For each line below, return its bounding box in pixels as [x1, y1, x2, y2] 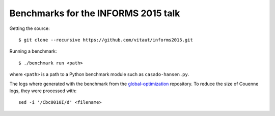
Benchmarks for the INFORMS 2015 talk [9, 8, 180, 19]
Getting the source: [9, 25, 50, 31]
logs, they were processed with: [9, 88, 77, 94]
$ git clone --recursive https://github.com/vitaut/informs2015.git [18, 37, 193, 43]
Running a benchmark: [9, 48, 57, 54]
